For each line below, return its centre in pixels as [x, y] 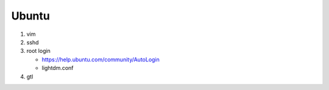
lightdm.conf [58, 68]
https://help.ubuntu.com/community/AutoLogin [101, 59]
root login [39, 51]
